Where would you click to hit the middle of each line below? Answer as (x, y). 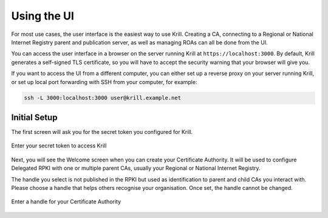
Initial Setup (34, 117)
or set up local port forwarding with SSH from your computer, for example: (104, 82)
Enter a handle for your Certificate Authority (66, 202)
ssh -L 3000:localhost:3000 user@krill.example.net (103, 98)
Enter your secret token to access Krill (59, 146)
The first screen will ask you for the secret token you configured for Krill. (102, 132)
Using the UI (43, 16)
